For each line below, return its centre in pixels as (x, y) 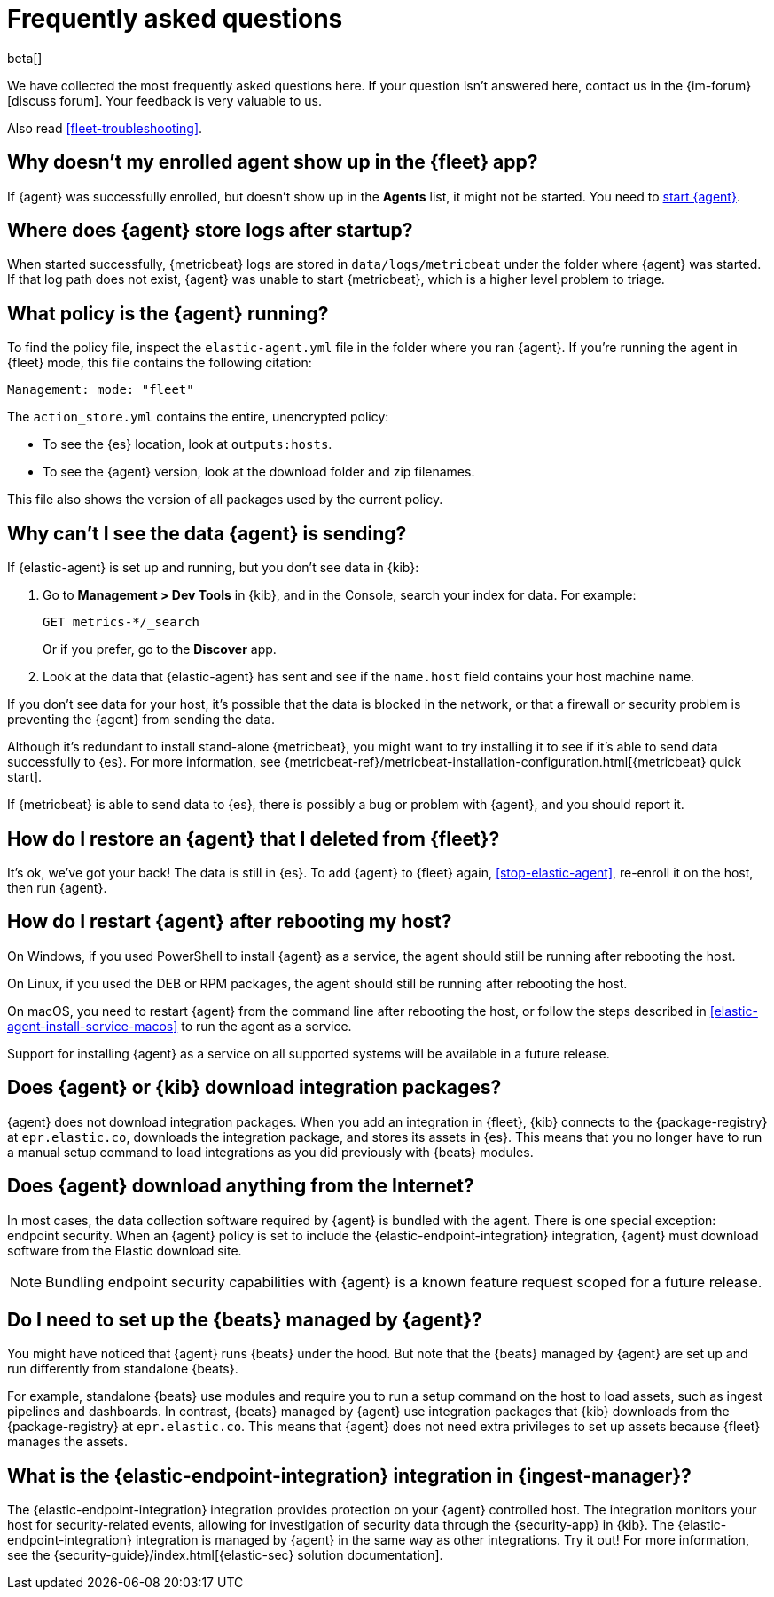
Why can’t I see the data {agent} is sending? (207, 533)
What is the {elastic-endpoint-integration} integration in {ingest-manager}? (349, 1475)
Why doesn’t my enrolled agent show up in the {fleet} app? (273, 162)
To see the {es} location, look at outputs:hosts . (188, 444)
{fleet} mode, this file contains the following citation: (160, 363)
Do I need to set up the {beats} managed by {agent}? (245, 1319)
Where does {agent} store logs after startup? (210, 231)
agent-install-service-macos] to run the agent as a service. (180, 1026)
